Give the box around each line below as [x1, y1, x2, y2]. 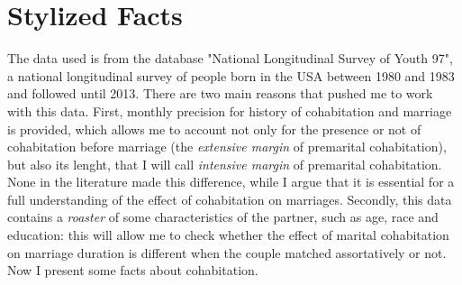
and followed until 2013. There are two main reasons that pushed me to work [7, 84, 433, 103]
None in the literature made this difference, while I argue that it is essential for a [7, 172, 455, 191]
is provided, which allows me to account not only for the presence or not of [7, 119, 421, 138]
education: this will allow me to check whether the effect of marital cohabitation [7, 225, 449, 244]
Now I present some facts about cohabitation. [7, 261, 258, 280]
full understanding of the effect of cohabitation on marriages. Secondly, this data [7, 189, 452, 208]
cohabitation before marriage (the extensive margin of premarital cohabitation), [7, 137, 447, 156]
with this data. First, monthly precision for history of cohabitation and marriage [7, 101, 452, 120]
